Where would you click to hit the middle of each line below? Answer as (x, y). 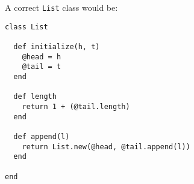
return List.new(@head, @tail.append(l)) (106, 147)
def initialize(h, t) (57, 46)
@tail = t (42, 67)
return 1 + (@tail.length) (76, 106)
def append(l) (42, 136)
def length (35, 97)
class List (27, 27)
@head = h (42, 57)
